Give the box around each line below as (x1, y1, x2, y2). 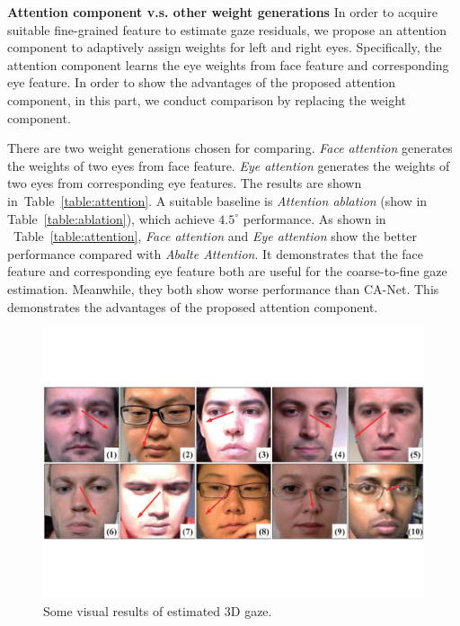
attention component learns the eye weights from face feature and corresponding (7, 55, 449, 74)
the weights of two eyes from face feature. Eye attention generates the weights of (7, 156, 450, 174)
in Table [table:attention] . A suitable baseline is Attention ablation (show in (7, 191, 428, 210)
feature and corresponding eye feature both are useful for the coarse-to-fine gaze (7, 262, 447, 281)
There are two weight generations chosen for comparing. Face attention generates (7, 139, 453, 157)
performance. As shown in (243, 209, 386, 228)
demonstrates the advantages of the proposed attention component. (7, 297, 378, 316)
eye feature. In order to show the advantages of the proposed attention (7, 73, 396, 92)
